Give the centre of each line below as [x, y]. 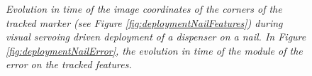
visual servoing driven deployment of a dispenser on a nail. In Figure [156, 37]
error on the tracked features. [69, 64]
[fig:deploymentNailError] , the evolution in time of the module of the [154, 50]
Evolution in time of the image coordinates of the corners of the [144, 9]
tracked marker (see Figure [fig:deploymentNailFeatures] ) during [144, 22]
